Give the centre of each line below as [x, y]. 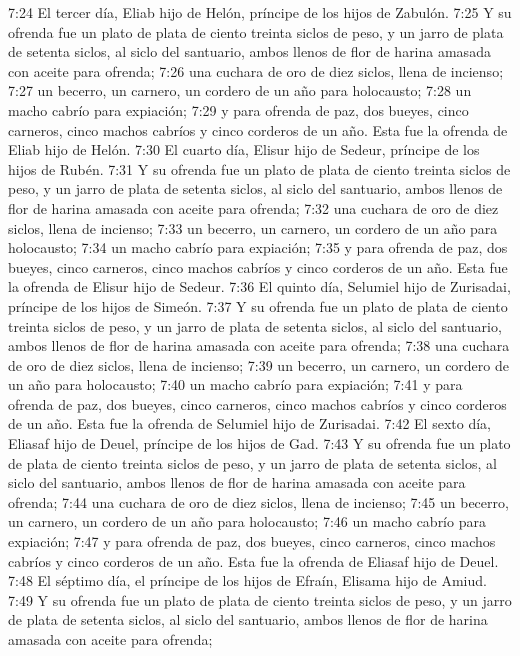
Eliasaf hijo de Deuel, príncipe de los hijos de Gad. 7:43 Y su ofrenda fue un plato [259, 443]
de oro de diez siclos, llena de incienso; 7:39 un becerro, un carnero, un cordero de [258, 364]
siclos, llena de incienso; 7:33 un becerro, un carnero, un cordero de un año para [253, 227]
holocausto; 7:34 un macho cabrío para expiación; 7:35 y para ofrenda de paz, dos [258, 247]
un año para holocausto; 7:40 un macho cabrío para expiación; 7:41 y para [235, 384]
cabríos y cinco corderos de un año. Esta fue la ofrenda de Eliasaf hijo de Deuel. [253, 560]
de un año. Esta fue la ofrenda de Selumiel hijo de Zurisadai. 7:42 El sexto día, [249, 423]
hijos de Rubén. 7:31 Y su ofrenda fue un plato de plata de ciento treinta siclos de [259, 168]
